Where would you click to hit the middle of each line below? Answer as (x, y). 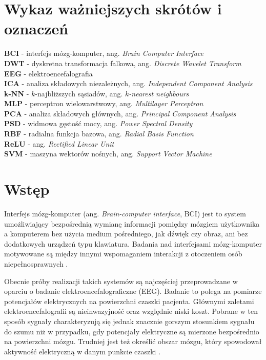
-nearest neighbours (159, 93)
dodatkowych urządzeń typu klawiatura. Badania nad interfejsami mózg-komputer (133, 243)
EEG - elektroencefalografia (48, 73)
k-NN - (17, 93)
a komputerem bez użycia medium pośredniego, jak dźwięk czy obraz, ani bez (126, 234)
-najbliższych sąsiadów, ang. (79, 93)
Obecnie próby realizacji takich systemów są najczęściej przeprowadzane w (121, 281)
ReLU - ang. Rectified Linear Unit (59, 143)
